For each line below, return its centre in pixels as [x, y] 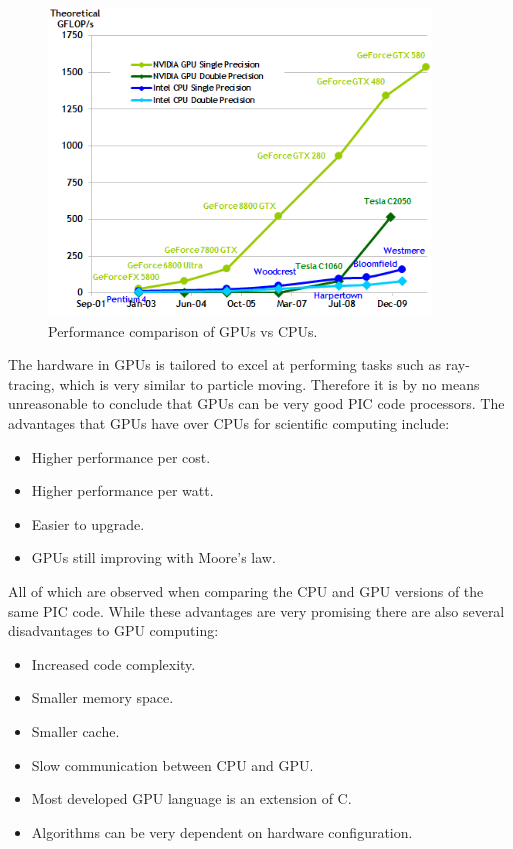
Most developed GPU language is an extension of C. [191, 798]
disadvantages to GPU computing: [113, 630]
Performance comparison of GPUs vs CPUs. [183, 330]
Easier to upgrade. [88, 523]
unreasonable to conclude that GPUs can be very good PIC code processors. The [256, 403]
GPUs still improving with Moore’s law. [153, 557]
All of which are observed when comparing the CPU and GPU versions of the [246, 590]
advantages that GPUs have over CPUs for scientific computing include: [229, 423]
